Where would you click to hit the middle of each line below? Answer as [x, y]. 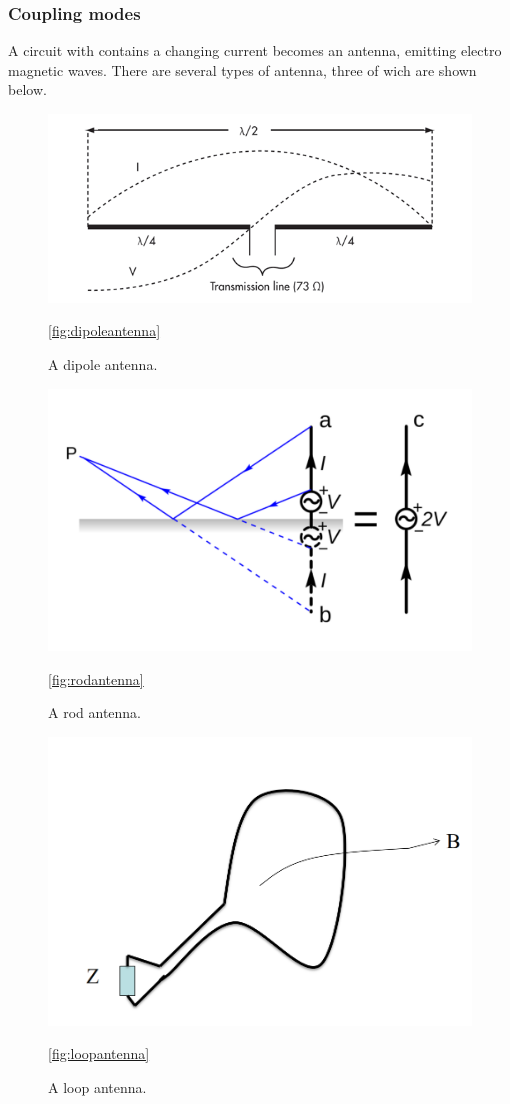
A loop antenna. [97, 1087]
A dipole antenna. [103, 364]
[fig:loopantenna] [99, 1053]
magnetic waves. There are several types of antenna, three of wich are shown [242, 69]
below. [27, 89]
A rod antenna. [95, 712]
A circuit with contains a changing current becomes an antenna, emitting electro [255, 50]
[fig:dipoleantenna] [104, 330]
